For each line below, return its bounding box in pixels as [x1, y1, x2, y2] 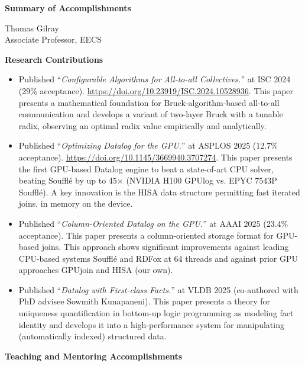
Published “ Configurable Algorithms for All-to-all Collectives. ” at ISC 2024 [18, 73, 291, 85]
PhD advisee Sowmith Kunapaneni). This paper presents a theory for [18, 295, 270, 307]
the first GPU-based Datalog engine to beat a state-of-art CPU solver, [18, 162, 274, 175]
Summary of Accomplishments [5, 2, 131, 14]
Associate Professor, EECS [5, 33, 102, 46]
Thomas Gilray [5, 21, 59, 34]
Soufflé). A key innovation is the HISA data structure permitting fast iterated [18, 185, 300, 198]
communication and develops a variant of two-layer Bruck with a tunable [18, 108, 283, 120]
